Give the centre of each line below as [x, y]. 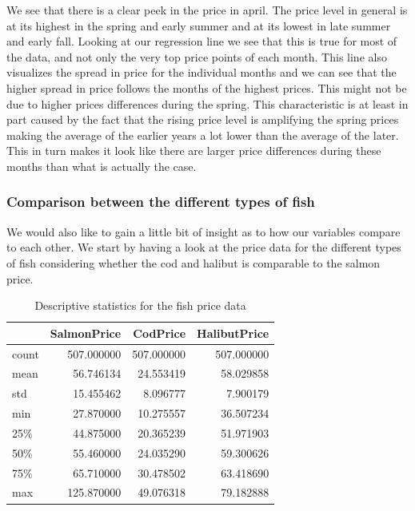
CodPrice [160, 333]
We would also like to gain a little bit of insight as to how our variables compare [204, 231]
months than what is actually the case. [102, 166]
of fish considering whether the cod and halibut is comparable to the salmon [194, 262]
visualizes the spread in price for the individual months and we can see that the [202, 72]
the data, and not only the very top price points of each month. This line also [197, 56]
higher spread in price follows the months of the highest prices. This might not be [207, 87]
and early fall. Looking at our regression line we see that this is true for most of [202, 41]
